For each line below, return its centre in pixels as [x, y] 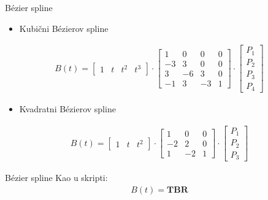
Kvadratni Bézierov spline [67, 109]
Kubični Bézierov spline [64, 28]
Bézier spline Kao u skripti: [56, 178]
